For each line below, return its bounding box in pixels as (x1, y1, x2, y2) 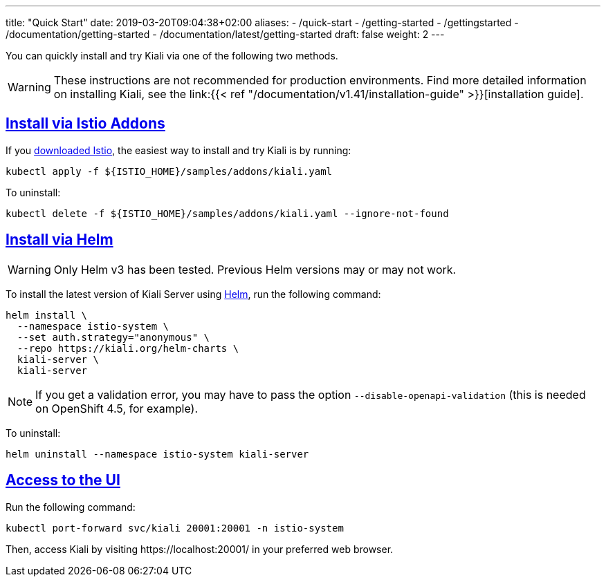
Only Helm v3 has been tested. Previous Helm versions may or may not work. (53, 262, 457, 276)
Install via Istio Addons (6, 115, 165, 133)
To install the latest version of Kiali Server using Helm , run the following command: (6, 288, 381, 300)
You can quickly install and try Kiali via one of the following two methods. (6, 50, 338, 62)
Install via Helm (6, 231, 113, 249)
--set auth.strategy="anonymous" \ (17, 331, 210, 343)
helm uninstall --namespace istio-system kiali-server (6, 448, 309, 460)
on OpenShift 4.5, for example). (35, 401, 199, 415)
